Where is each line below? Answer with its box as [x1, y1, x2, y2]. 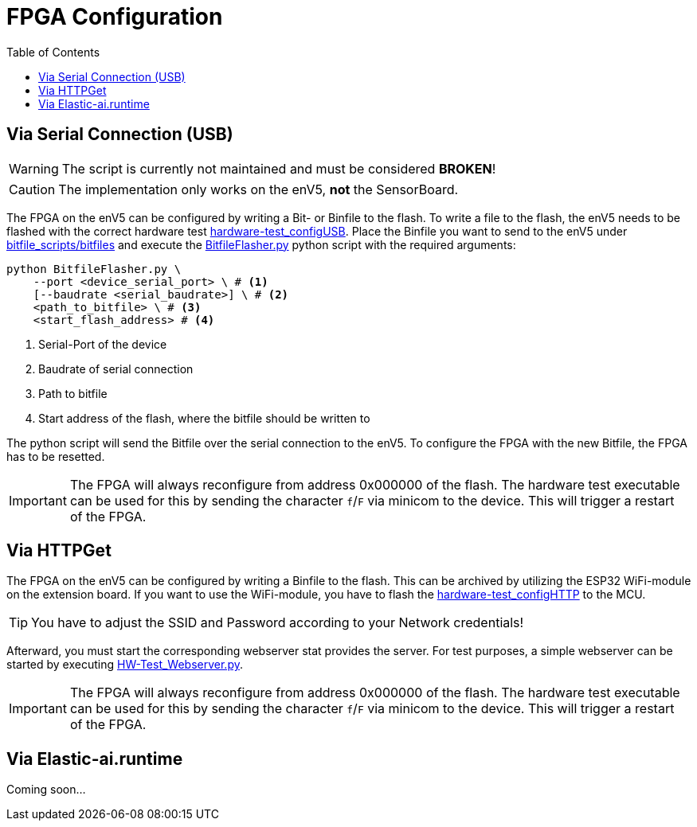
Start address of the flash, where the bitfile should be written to [38, 411, 370, 425]
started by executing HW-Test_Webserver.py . [6, 657, 243, 672]
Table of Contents [6, 45, 100, 59]
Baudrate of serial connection [38, 361, 194, 376]
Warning [9, 160, 59, 177]
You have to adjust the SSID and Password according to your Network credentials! [31, 614, 524, 631]
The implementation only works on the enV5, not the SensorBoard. [58, 181, 459, 197]
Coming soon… [6, 782, 86, 797]
